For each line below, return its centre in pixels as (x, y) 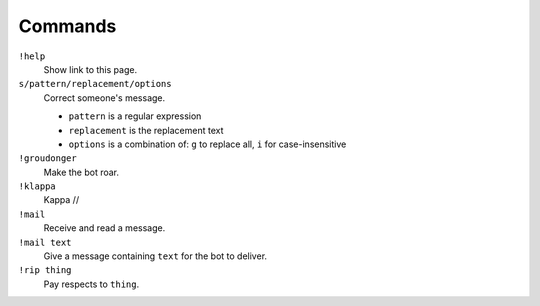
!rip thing (45, 270)
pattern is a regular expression (135, 116)
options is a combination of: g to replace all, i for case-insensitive (207, 144)
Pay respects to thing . (91, 284)
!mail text (45, 242)
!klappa (37, 186)
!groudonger (47, 158)
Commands (67, 26)
